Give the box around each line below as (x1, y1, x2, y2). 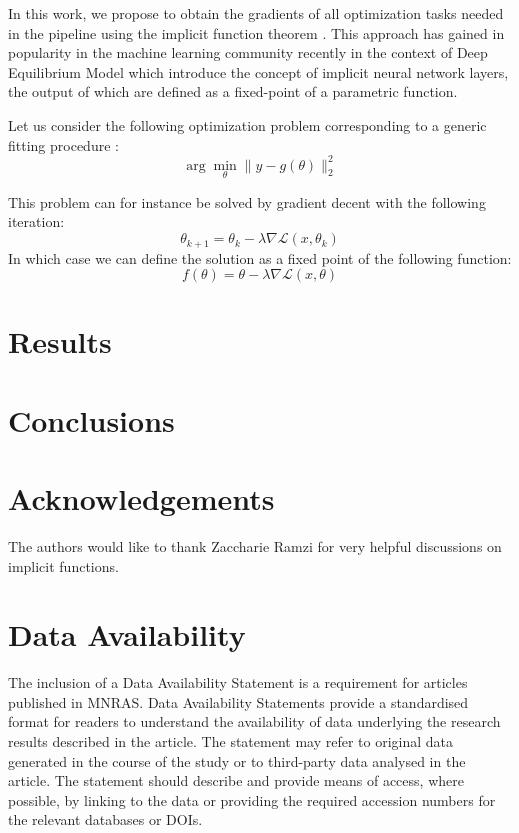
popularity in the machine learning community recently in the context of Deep (8, 42, 488, 63)
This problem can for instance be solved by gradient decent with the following (8, 191, 486, 212)
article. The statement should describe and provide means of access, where (8, 770, 464, 791)
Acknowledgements (8, 478, 275, 519)
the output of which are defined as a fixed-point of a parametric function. (8, 81, 458, 102)
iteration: (8, 211, 65, 232)
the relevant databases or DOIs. (8, 809, 203, 830)
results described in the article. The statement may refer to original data (8, 731, 454, 752)
